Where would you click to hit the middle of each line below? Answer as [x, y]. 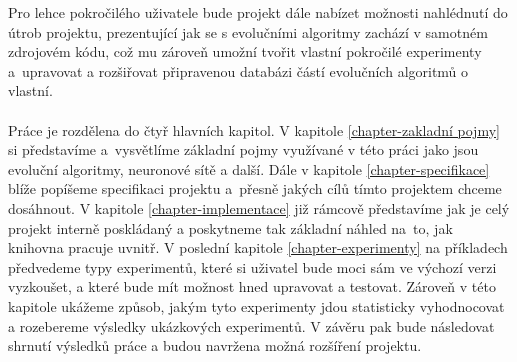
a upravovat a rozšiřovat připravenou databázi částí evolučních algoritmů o [238, 70]
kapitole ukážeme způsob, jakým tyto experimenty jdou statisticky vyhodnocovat [256, 305]
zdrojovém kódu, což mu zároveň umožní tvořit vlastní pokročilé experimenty [245, 51]
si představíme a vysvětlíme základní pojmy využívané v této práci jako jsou [243, 149]
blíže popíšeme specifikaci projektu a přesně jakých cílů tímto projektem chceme [255, 188]
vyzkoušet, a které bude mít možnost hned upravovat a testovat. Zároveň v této [252, 286]
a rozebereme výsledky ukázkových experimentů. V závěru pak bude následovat [251, 325]
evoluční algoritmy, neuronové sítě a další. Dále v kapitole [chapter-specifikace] [249, 168]
